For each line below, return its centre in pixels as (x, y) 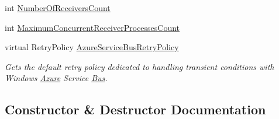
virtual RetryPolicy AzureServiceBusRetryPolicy (92, 47)
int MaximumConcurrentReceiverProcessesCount (92, 27)
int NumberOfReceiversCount (58, 8)
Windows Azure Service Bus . (56, 78)
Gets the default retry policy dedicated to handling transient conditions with (139, 66)
